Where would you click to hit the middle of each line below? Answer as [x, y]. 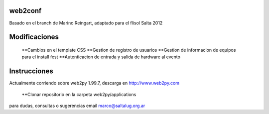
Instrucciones [31, 71]
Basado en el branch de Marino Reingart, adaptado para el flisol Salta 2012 [86, 23]
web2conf [25, 11]
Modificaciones [34, 37]
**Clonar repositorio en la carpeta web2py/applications [79, 94]
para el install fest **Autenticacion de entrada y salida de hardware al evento [101, 57]
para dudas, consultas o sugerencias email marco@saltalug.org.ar [77, 106]
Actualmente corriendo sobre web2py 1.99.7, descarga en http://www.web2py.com [94, 83]
